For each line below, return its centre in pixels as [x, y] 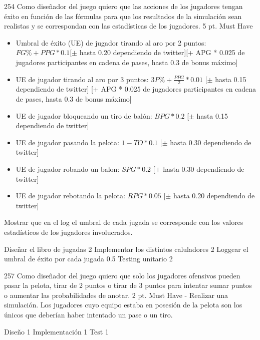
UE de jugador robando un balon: [68, 168]
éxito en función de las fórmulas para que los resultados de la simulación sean [123, 16]
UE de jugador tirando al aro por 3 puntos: [82, 79]
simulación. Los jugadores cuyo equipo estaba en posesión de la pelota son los [123, 305]
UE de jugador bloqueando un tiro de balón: [84, 115]
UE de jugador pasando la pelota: [67, 142]
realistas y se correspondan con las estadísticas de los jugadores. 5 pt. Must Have [128, 26]
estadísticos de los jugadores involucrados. [68, 232]
